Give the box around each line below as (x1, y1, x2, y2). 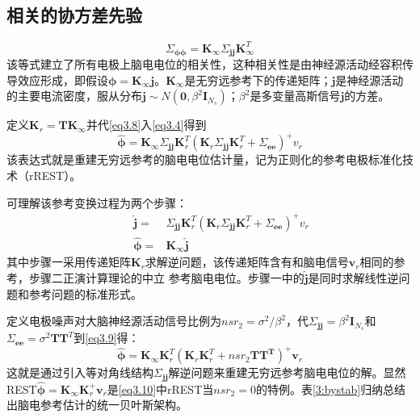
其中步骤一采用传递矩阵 (6, 253, 131, 270)
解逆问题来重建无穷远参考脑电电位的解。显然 (168, 364, 406, 381)
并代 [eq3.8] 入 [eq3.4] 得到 (86, 116, 207, 133)
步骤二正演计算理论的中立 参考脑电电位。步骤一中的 (28, 270, 304, 286)
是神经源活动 (335, 71, 404, 88)
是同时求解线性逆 (308, 270, 399, 286)
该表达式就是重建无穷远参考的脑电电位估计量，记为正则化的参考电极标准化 (6, 151, 402, 168)
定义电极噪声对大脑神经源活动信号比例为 (6, 312, 221, 329)
